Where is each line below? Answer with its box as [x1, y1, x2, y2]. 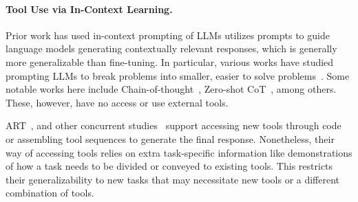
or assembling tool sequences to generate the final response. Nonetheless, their [6, 131, 335, 146]
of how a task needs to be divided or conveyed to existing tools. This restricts [6, 159, 333, 173]
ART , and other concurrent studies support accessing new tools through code [6, 118, 341, 133]
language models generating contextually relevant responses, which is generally [6, 41, 337, 56]
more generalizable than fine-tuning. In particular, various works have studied [6, 54, 334, 69]
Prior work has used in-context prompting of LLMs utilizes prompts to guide [6, 27, 330, 42]
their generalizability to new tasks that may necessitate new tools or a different [6, 172, 340, 186]
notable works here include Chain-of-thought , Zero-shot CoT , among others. [6, 82, 337, 96]
